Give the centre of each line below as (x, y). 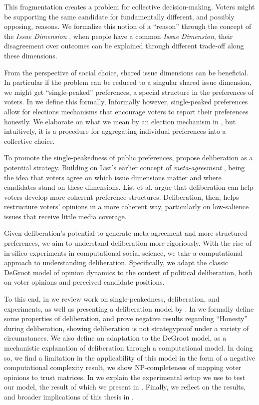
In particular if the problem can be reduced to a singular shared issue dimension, (128, 82)
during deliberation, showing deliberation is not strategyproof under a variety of (127, 328)
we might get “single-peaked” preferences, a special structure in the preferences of (129, 92)
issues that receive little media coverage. (65, 216)
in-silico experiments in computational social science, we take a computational (124, 252)
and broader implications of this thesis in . (69, 396)
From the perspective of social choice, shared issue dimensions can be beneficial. (126, 72)
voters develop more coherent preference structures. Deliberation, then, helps (122, 197)
